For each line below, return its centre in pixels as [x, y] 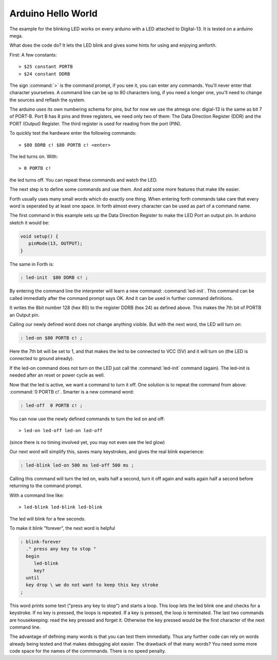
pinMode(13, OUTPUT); [56, 244]
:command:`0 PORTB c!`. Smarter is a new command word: [72, 391]
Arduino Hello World [54, 13]
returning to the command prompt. [46, 486]
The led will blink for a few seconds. [47, 519]
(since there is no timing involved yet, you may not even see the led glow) [87, 442]
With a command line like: [37, 495]
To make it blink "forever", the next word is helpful [62, 528]
